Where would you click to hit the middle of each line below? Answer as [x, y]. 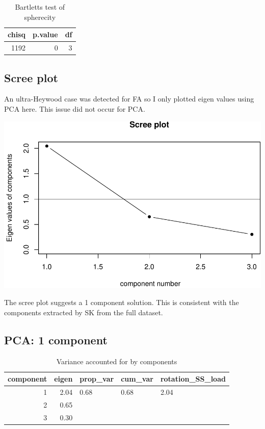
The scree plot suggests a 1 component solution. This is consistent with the [122, 302]
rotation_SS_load [193, 379]
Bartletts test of [40, 7]
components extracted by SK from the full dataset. [84, 312]
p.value [45, 34]
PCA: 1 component [56, 339]
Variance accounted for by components [117, 361]
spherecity [40, 17]
